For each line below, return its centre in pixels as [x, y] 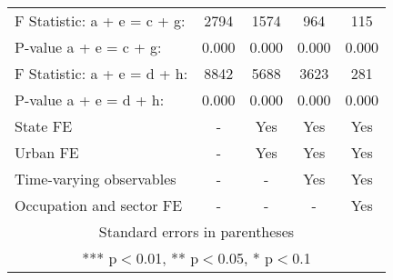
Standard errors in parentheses [196, 231]
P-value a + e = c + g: [88, 47]
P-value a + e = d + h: [90, 100]
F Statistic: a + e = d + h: [101, 73]
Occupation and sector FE [99, 205]
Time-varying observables [96, 179]
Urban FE [47, 152]
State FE [44, 126]
